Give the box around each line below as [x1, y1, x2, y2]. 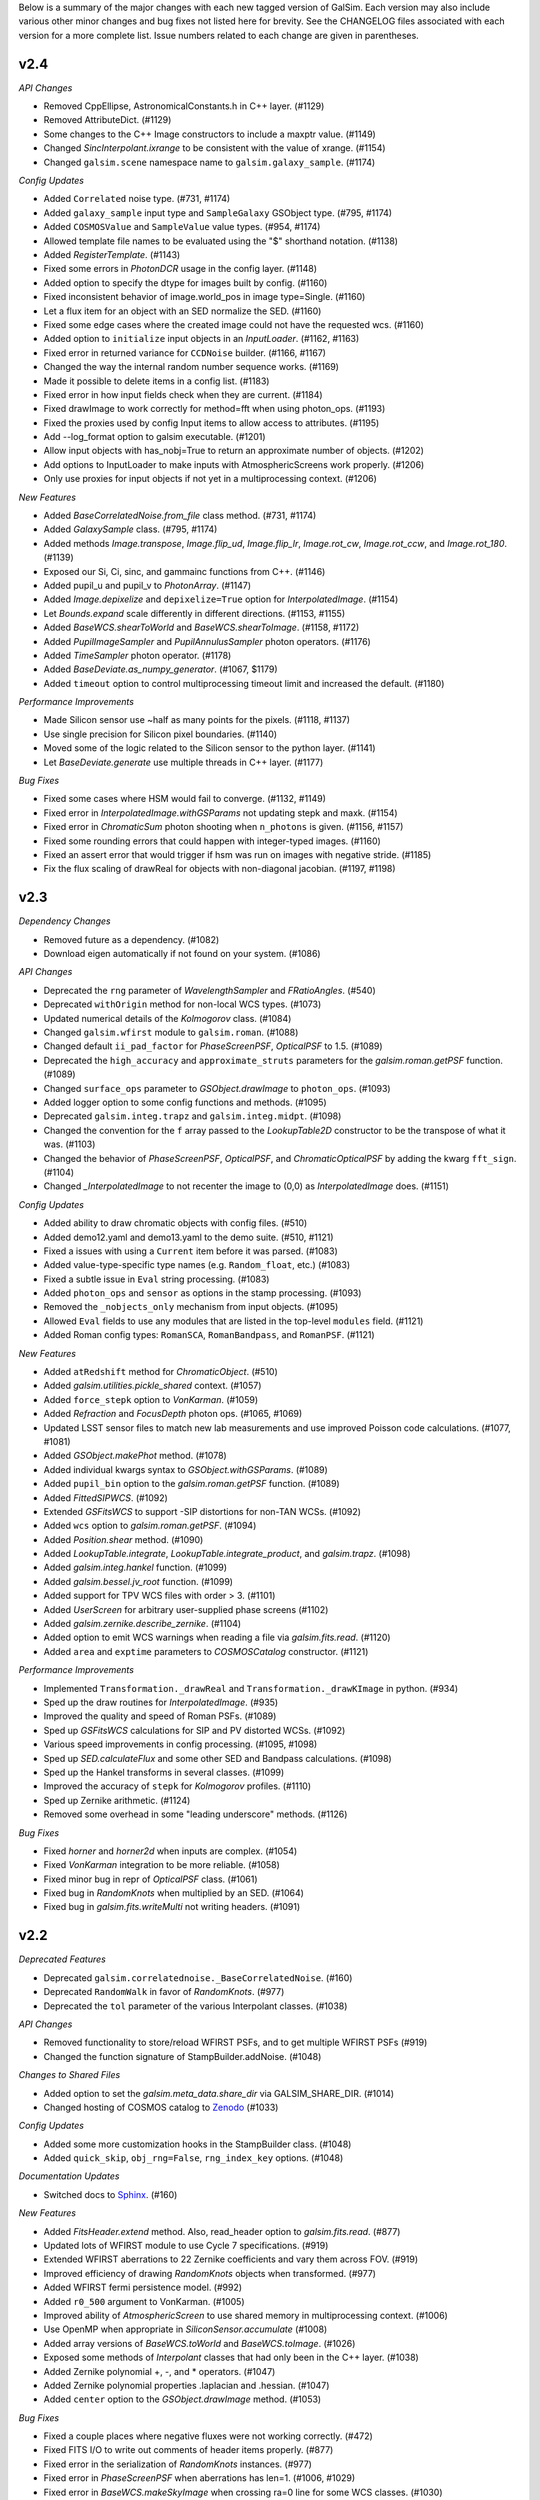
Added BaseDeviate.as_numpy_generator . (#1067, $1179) [43, 663, 279, 675]
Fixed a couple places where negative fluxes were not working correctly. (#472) [43, 2430, 374, 2442]
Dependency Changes [18, 915, 111, 927]
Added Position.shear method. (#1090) [43, 1533, 204, 1545]
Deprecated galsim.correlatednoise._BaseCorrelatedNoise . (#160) [43, 1971, 353, 1984]
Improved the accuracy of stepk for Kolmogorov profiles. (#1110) [43, 1780, 312, 1792]
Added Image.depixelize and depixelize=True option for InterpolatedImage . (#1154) [43, 593, 399, 605]
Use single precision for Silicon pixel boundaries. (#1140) [43, 728, 278, 740]
